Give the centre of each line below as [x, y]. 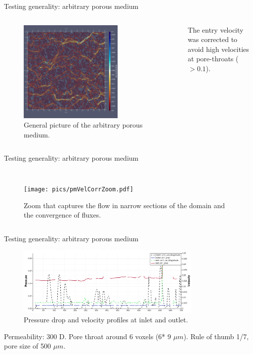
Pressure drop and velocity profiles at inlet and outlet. [106, 320]
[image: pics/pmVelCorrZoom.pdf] [79, 190]
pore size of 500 [27, 346]
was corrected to [213, 39]
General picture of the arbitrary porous [83, 125]
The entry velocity [216, 29]
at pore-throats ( [213, 59]
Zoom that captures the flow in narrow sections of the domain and [125, 205]
